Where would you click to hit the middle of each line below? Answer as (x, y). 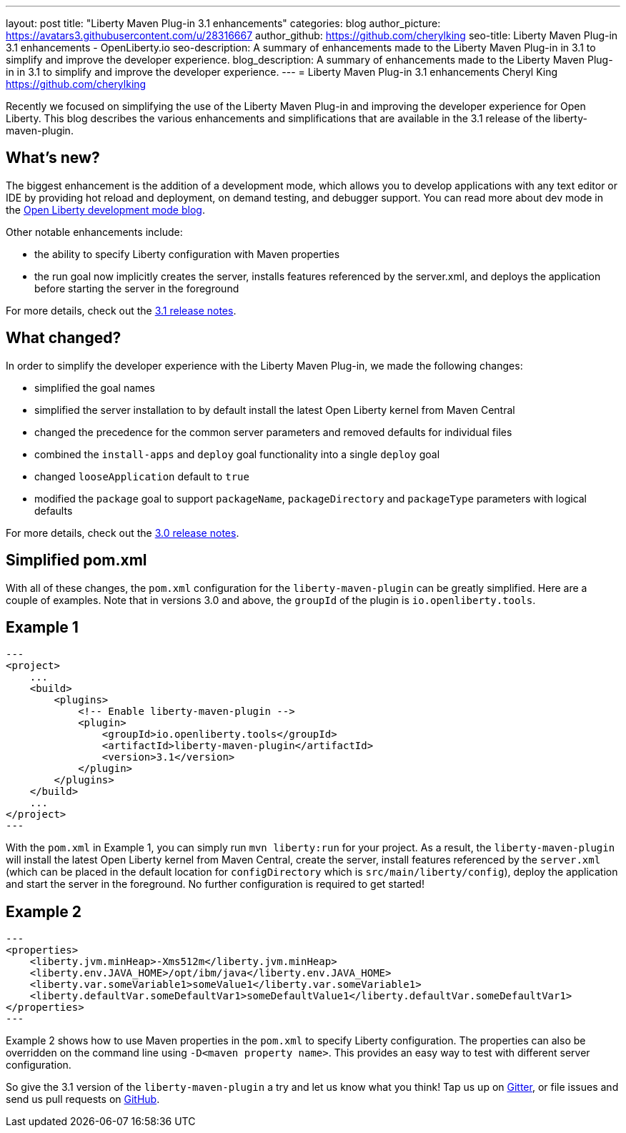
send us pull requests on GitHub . (83, 1099)
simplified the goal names (95, 387)
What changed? (64, 338)
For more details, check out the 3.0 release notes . (123, 533)
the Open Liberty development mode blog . (105, 209)
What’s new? (53, 158)
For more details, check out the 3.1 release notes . (121, 310)
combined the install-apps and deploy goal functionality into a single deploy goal (237, 454)
